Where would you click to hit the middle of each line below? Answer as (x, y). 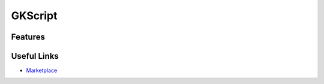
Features (28, 37)
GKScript (34, 16)
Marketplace (42, 70)
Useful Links (35, 56)
